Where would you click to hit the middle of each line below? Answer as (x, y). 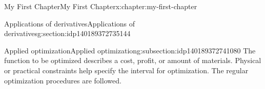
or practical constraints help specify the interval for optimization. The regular (126, 70)
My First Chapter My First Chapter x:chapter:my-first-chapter (101, 6)
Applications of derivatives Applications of (70, 23)
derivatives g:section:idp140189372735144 (67, 33)
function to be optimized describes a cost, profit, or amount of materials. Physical (133, 60)
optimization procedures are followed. (63, 80)
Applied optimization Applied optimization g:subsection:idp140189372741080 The (130, 50)
